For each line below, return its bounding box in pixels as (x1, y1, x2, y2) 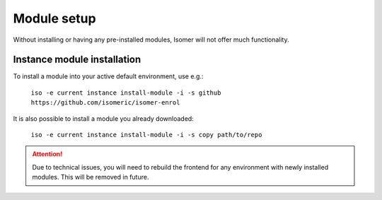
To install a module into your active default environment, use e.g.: (13, 72, 204, 81)
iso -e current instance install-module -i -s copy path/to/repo (30, 131, 262, 139)
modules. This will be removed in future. (32, 173, 149, 182)
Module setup (13, 11, 96, 26)
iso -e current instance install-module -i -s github (30, 88, 221, 97)
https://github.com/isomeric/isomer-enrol (30, 99, 180, 107)
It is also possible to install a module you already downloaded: (13, 114, 194, 123)
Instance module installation (13, 54, 141, 66)
